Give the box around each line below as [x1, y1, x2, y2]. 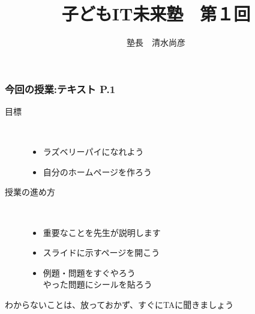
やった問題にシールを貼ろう [43, 278, 152, 291]
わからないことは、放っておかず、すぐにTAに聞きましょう [5, 298, 234, 310]
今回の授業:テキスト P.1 [5, 81, 116, 96]
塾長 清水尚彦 [127, 36, 185, 49]
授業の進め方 [5, 186, 55, 198]
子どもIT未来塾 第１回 [61, 1, 251, 26]
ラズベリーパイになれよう [43, 145, 144, 158]
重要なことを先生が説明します [43, 226, 161, 238]
